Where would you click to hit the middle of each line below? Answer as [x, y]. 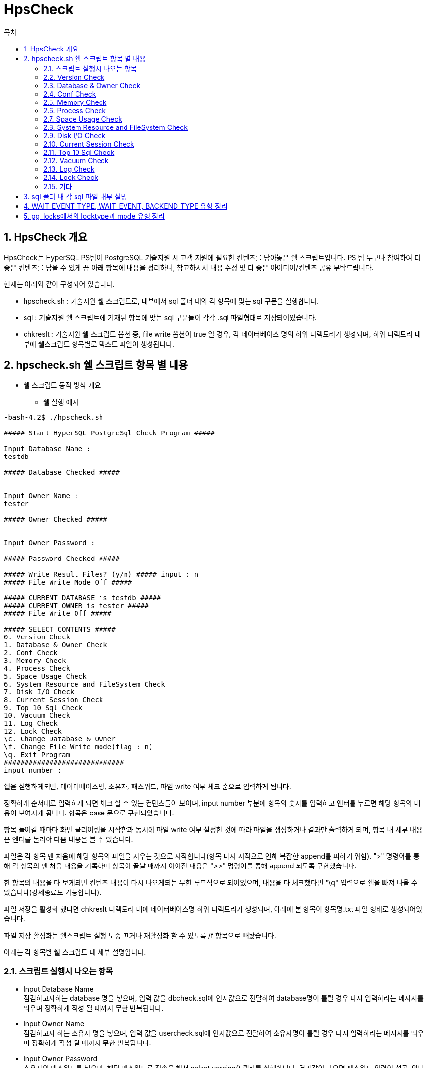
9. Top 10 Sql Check [43, 708]
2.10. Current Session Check [89, 144]
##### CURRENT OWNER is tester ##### [76, 606]
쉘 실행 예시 [61, 402]
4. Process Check [37, 669]
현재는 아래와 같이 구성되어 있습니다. [59, 284]
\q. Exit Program [37, 755]
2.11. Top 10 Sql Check [79, 152]
